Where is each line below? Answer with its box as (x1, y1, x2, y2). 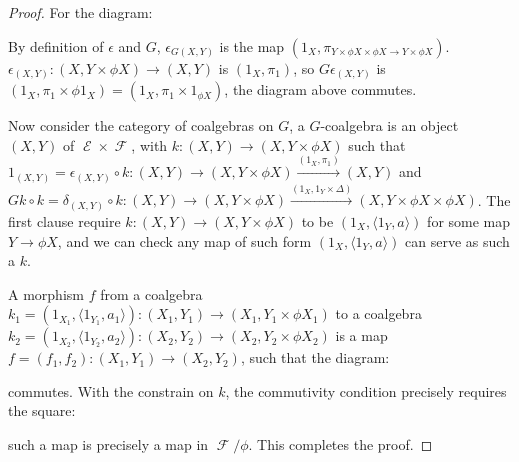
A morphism (8, 283, 84, 304)
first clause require (8, 210, 121, 231)
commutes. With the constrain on (8, 380, 214, 401)
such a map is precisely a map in (8, 434, 209, 455)
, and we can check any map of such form (57, 230, 312, 251)
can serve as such (405, 230, 510, 251)
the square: (8, 400, 76, 421)
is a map (335, 325, 388, 346)
